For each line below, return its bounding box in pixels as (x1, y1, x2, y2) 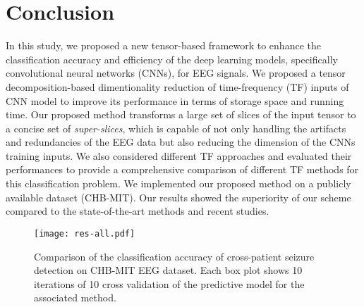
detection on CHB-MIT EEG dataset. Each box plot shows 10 (34, 263, 303, 277)
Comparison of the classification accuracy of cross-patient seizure (34, 249, 315, 263)
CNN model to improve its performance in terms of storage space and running (6, 93, 344, 108)
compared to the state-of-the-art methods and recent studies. (6, 203, 269, 218)
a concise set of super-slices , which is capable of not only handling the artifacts (6, 120, 346, 135)
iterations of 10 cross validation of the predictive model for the (34, 276, 305, 291)
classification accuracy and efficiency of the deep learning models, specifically (6, 51, 338, 66)
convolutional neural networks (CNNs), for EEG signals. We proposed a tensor (6, 65, 346, 80)
